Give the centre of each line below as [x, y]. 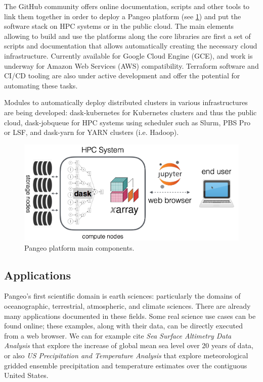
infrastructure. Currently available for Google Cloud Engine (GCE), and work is [128, 55]
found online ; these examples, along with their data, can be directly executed [123, 326]
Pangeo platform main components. [79, 247]
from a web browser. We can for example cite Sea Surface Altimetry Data [118, 335]
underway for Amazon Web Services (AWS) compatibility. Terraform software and [131, 65]
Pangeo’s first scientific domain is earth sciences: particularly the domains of [122, 296]
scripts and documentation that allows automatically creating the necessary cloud [131, 46]
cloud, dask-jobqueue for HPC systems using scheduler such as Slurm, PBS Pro [127, 122]
